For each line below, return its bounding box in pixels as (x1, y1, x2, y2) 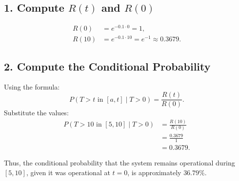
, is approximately (127, 167, 181, 177)
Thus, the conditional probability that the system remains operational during (4, 157, 235, 167)
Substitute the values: (4, 108, 69, 118)
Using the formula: (4, 81, 60, 91)
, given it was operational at (26, 167, 110, 177)
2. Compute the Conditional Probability (4, 58, 211, 73)
